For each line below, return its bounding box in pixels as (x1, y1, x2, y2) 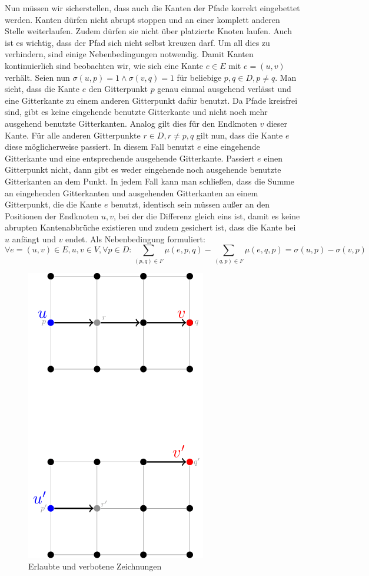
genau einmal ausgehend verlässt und (157, 83, 291, 95)
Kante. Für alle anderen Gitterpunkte (5, 129, 141, 141)
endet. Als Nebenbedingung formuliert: (65, 232, 205, 245)
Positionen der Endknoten (5, 209, 99, 222)
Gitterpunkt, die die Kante (5, 198, 102, 210)
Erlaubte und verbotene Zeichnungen (28, 560, 162, 572)
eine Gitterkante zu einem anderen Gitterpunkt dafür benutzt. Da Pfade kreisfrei (5, 94, 298, 106)
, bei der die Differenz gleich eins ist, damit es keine (113, 209, 300, 222)
